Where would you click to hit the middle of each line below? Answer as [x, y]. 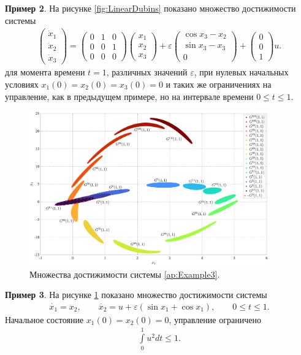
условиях [22, 84]
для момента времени [45, 72]
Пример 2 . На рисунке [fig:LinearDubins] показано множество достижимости [150, 8]
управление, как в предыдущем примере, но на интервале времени [129, 96]
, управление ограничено [215, 319]
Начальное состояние [44, 319]
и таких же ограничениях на [219, 84]
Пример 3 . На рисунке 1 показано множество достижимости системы [136, 295]
